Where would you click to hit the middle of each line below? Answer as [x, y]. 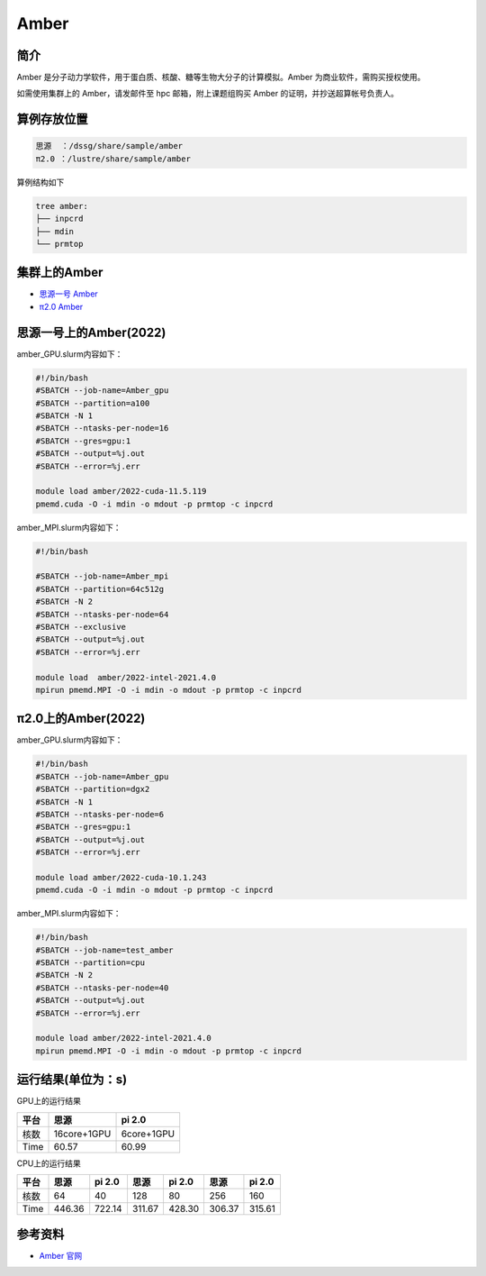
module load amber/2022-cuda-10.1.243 [121, 877]
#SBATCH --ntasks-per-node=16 [102, 428]
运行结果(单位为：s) [72, 1080]
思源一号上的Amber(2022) [91, 332]
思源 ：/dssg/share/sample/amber [109, 146]
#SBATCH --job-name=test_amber [105, 950]
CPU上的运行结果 [49, 1163]
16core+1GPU [82, 1134]
